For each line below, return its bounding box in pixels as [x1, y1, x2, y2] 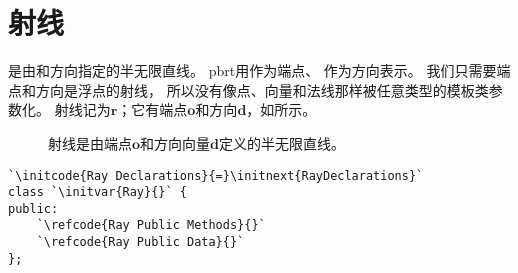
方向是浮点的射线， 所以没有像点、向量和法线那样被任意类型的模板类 [35, 79, 489, 100]
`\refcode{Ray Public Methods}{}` [36, 218, 266, 233]
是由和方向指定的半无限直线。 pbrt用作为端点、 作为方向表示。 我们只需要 [8, 60, 497, 81]
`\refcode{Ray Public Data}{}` [36, 235, 245, 250]
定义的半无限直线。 [219, 132, 346, 153]
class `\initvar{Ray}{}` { [8, 185, 187, 200]
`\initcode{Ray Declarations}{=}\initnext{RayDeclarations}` [8, 168, 424, 183]
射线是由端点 [48, 132, 132, 153]
